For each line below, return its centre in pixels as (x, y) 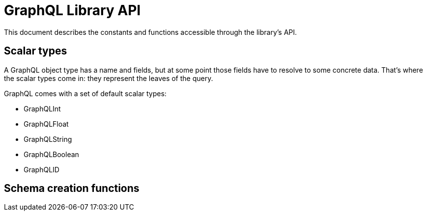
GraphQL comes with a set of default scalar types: (85, 93)
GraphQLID (42, 169)
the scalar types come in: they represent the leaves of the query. (109, 78)
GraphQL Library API (72, 10)
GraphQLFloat (46, 124)
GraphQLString (48, 139)
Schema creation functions (72, 188)
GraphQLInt (42, 108)
